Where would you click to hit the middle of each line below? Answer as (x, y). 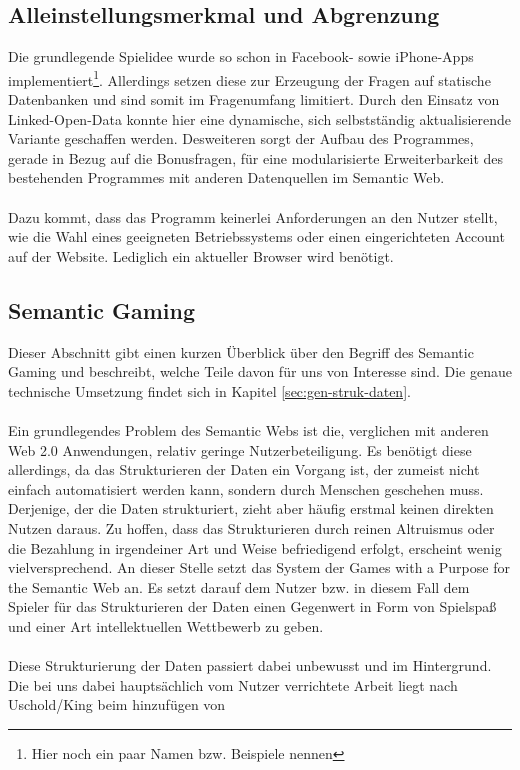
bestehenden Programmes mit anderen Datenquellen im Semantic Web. (226, 177)
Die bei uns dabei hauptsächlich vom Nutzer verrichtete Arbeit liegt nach (233, 684)
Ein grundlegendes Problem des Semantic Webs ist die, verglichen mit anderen (248, 429)
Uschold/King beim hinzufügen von (117, 704)
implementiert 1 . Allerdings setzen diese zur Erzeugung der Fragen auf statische (249, 78)
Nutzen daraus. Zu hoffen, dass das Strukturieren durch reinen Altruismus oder (251, 527)
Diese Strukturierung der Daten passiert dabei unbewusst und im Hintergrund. (250, 665)
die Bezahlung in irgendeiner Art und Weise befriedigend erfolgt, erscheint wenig (255, 547)
